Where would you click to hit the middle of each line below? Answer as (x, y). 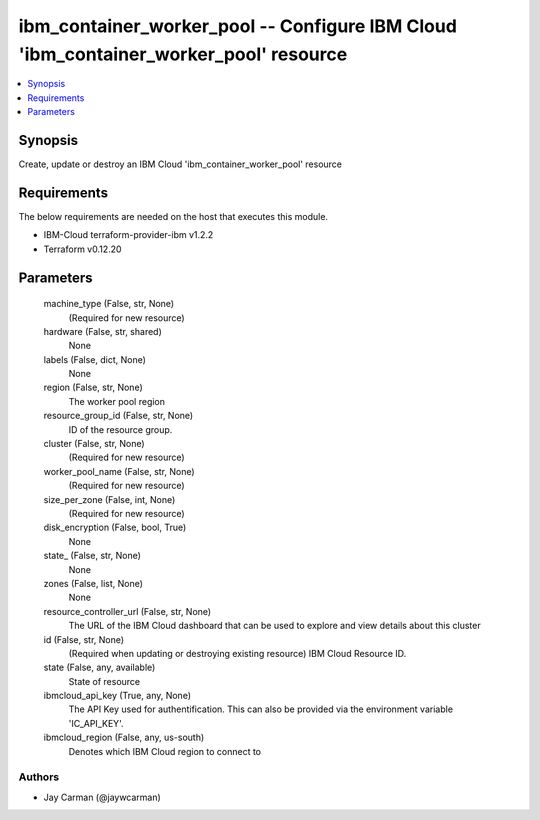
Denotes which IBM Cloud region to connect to (165, 751)
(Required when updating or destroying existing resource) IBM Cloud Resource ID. (237, 653)
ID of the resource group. (120, 429)
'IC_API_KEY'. (96, 723)
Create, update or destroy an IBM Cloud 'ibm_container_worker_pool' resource (180, 164)
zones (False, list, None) (93, 583)
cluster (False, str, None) (94, 444)
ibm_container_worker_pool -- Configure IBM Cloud (237, 26)
